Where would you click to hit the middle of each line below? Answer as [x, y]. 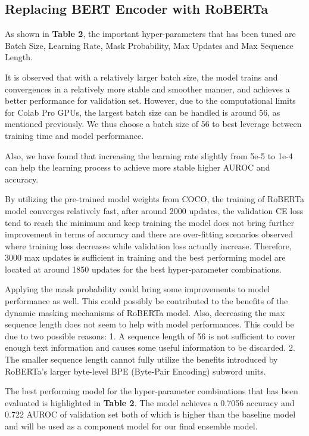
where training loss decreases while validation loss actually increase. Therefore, [148, 245]
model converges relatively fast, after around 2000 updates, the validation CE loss [154, 210]
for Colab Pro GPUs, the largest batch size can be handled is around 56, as [143, 112]
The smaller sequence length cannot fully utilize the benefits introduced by [141, 359]
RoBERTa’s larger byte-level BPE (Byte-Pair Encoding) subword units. [135, 371]
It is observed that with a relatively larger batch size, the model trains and [141, 77]
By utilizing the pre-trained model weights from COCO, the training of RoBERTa [154, 199]
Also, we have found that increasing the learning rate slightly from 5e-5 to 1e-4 [149, 155]
